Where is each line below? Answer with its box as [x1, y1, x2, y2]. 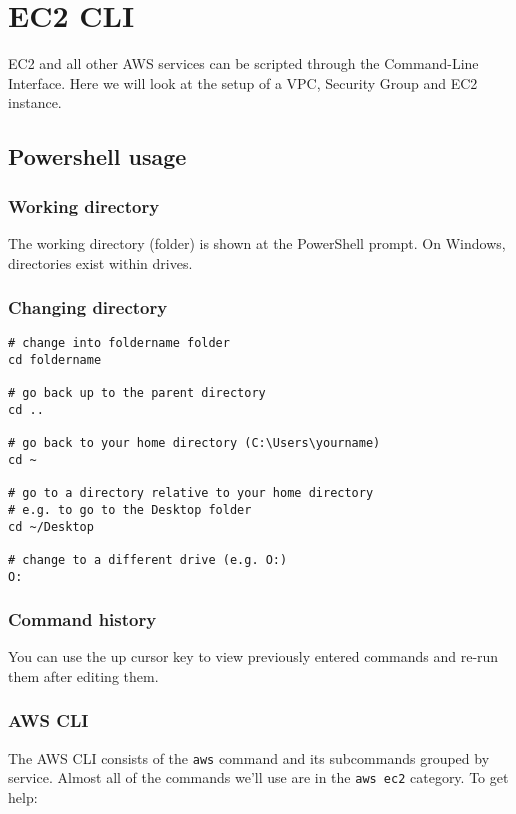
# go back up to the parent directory [8, 386, 266, 401]
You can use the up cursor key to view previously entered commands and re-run [8, 646, 499, 667]
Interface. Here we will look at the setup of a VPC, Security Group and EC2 [8, 72, 478, 93]
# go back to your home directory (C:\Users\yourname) [8, 436, 381, 451]
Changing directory [8, 295, 168, 320]
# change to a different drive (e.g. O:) [8, 552, 288, 567]
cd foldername [8, 352, 102, 367]
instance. [8, 92, 62, 113]
